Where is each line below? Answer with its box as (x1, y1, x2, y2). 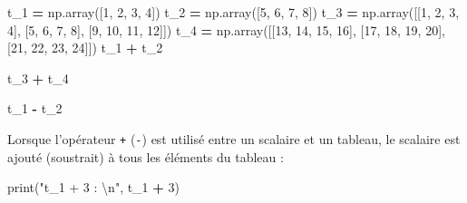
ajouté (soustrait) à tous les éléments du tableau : (7, 147, 284, 166)
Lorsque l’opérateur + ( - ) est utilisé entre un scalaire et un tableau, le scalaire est (7, 129, 461, 148)
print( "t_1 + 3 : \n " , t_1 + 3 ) (7, 178, 180, 197)
